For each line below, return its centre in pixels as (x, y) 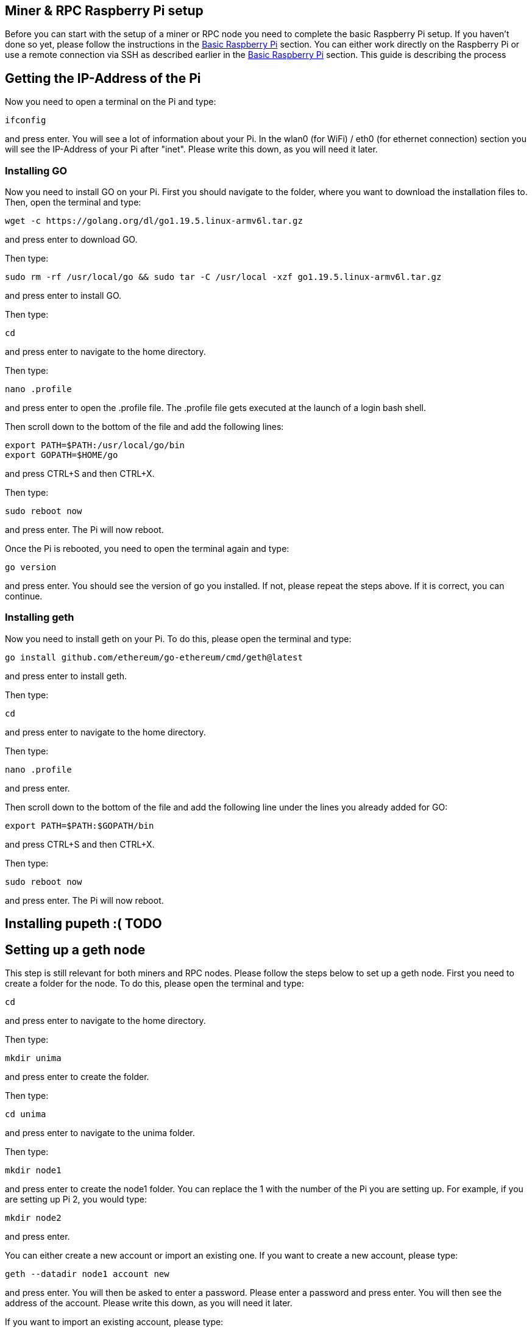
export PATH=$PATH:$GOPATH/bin (80, 825)
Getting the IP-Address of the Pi (103, 78)
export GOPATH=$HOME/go (62, 455)
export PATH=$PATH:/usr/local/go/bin (95, 445)
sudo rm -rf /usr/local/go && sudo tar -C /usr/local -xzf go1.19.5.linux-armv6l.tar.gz (223, 277)
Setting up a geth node (75, 949)
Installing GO (36, 170)
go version (31, 567)
